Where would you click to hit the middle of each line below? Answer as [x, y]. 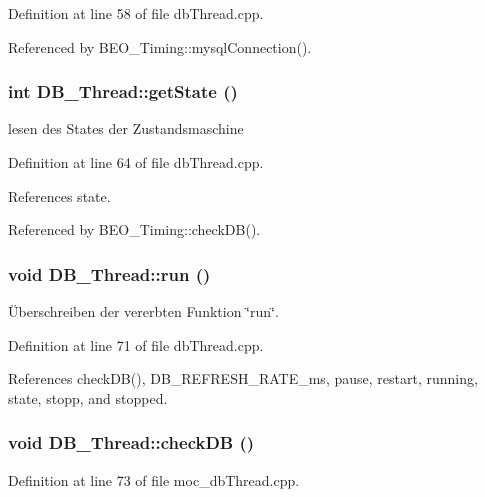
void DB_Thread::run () [109, 273]
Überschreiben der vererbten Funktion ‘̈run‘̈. [143, 311]
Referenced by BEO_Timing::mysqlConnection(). [160, 46]
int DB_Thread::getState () [123, 91]
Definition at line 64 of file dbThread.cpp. [136, 162]
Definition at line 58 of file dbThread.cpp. [136, 13]
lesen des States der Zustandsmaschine [126, 128]
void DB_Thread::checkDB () [131, 442]
